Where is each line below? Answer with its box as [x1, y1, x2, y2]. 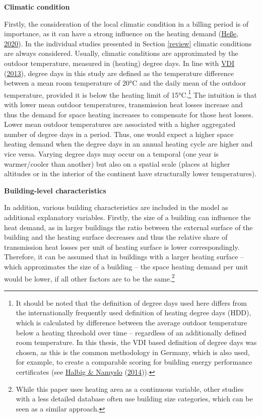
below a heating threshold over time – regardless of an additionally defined [16, 327, 247, 337]
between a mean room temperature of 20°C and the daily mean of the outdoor [4, 78, 246, 88]
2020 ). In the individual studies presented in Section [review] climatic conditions [4, 38, 252, 48]
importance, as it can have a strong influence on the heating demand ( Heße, [4, 28, 238, 39]
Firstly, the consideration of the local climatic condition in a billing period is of [4, 18, 249, 29]
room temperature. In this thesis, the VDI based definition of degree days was [16, 337, 257, 347]
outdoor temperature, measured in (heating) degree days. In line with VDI [4, 57, 235, 68]
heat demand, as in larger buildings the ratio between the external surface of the [4, 222, 253, 232]
